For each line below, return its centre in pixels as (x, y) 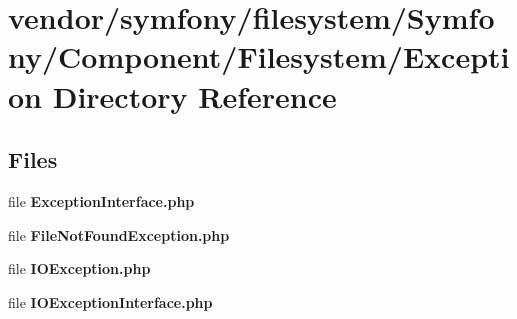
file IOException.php (79, 268)
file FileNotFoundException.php (119, 234)
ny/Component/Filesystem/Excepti (259, 56)
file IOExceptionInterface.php (110, 301)
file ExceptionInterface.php (101, 200)
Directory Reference (194, 95)
